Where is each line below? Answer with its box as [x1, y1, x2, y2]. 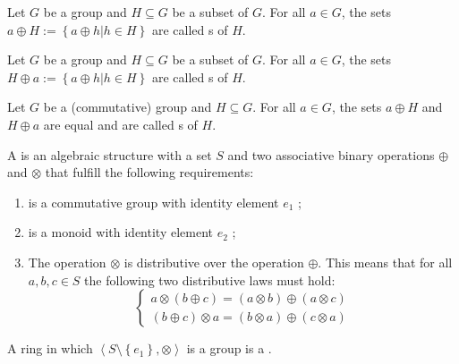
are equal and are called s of [43, 114, 198, 133]
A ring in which [7, 339, 93, 358]
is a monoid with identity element [28, 223, 213, 241]
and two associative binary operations [227, 145, 435, 164]
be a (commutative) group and [43, 97, 212, 116]
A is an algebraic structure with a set [7, 145, 212, 164]
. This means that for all [318, 252, 453, 271]
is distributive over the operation [123, 252, 304, 271]
